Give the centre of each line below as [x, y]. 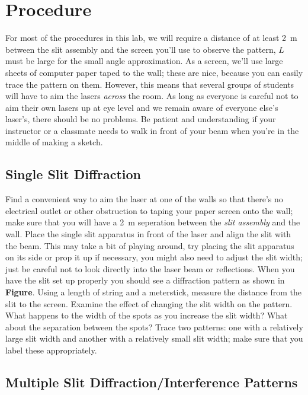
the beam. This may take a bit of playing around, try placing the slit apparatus [150, 245]
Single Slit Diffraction [73, 174]
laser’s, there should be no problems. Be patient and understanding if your [141, 119]
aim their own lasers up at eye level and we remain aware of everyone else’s [142, 107]
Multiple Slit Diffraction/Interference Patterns [152, 382]
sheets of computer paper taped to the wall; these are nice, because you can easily [154, 72]
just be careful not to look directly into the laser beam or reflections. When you [150, 268]
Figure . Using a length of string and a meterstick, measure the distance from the [153, 292]
